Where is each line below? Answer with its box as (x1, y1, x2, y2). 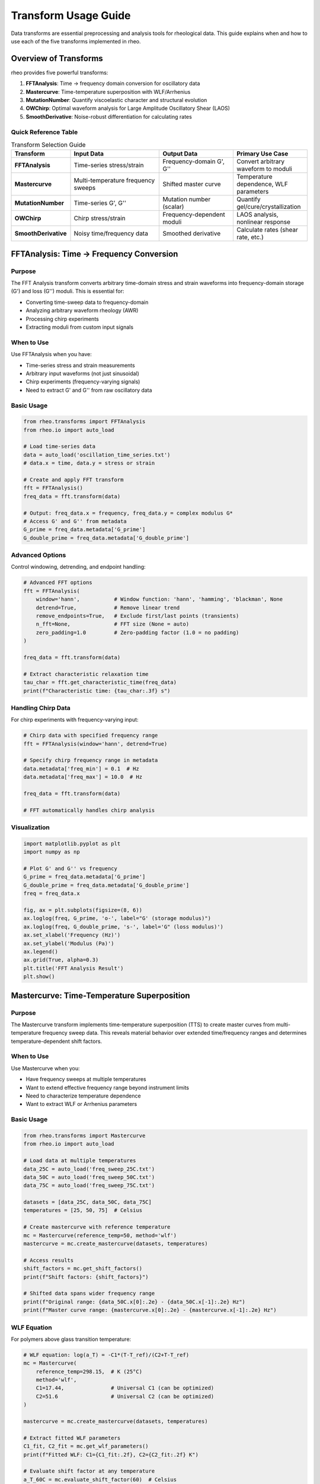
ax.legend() (23, 949, 59, 955)
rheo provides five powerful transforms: (11, 69, 108, 76)
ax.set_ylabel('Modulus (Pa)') (23, 940, 115, 947)
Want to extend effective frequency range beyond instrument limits (25, 1084, 190, 1091)
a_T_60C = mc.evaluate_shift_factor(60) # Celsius (23, 1476, 177, 1483)
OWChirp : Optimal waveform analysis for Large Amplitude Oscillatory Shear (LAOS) (25, 104, 231, 112)
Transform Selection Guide (11, 141, 86, 149)
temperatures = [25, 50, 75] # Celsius (23, 1207, 142, 1214)
